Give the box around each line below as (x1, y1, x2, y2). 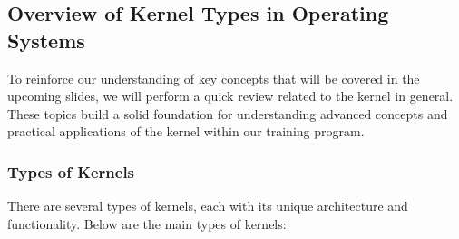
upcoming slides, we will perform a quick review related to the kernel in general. (7, 86, 454, 105)
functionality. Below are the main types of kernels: (7, 214, 287, 233)
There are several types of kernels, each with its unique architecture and (7, 196, 408, 215)
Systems (7, 25, 85, 54)
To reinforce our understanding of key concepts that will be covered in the (7, 68, 420, 87)
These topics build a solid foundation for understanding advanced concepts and (7, 104, 448, 123)
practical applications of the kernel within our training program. (7, 122, 365, 141)
